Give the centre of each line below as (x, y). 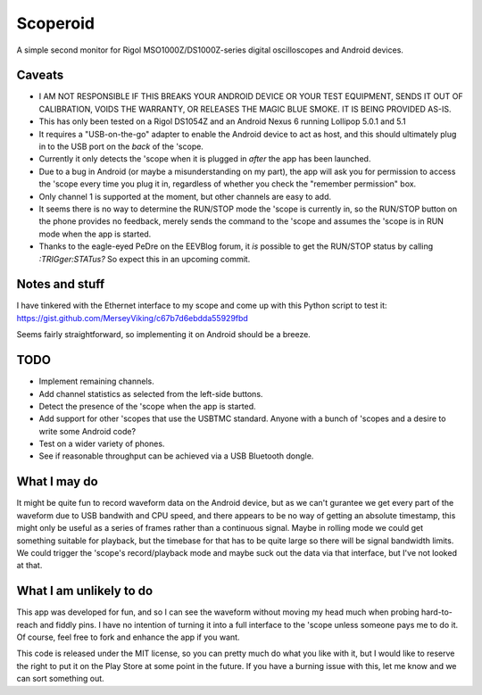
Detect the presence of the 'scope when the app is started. (147, 406)
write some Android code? (87, 431)
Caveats (40, 75)
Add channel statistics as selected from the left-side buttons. (151, 393)
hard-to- (436, 612)
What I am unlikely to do (85, 591)
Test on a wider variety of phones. (102, 444)
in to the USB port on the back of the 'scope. (121, 146)
